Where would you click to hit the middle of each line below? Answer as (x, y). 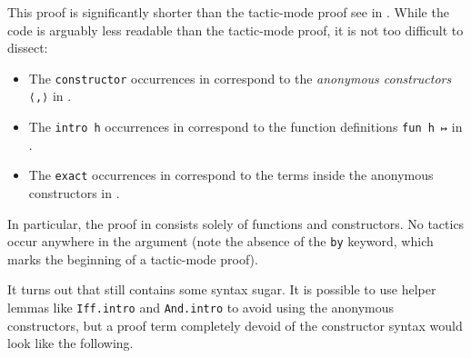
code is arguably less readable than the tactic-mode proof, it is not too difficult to (235, 30)
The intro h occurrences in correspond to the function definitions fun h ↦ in (246, 127)
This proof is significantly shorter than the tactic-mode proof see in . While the (228, 12)
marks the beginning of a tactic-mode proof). (133, 259)
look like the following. (70, 343)
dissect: (28, 48)
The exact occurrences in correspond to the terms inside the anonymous (231, 175)
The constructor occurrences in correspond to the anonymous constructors (240, 78)
